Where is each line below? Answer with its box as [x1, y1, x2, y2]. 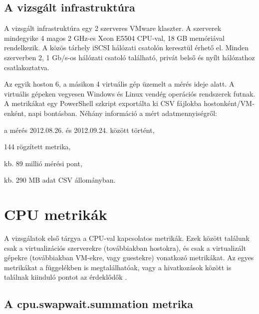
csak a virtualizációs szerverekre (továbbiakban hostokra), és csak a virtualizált [4, 242, 246, 253]
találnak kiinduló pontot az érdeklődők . [4, 272, 127, 282]
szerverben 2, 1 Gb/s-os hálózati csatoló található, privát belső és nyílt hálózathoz [4, 52, 255, 62]
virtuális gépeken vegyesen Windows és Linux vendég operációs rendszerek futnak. [4, 88, 256, 99]
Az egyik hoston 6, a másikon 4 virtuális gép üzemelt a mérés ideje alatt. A [4, 79, 235, 89]
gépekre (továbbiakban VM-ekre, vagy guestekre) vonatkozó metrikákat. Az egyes [4, 252, 254, 263]
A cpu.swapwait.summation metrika [4, 296, 193, 312]
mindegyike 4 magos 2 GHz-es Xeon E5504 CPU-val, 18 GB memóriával [4, 32, 225, 43]
